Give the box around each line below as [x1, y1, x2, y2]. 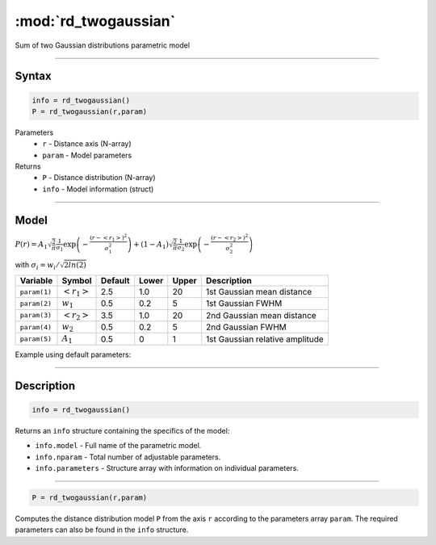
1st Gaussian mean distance [206, 287, 312, 298]
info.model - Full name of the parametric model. [35, 441, 202, 451]
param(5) [19, 335, 52, 343]
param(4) [19, 323, 52, 331]
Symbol [61, 275, 92, 286]
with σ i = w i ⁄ [15, 259, 59, 271]
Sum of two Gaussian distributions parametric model [15, 40, 190, 50]
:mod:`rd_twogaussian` [15, 12, 176, 30]
